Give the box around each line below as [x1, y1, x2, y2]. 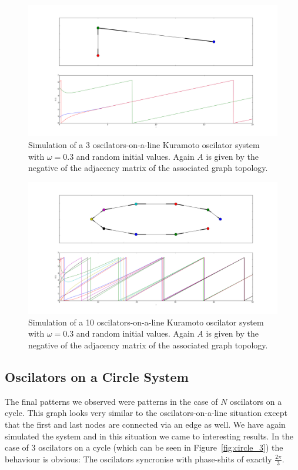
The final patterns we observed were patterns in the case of [5, 395, 218, 407]
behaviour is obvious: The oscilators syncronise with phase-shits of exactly [5, 452, 272, 465]
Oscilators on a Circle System [5, 367, 189, 385]
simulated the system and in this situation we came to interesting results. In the [5, 429, 294, 442]
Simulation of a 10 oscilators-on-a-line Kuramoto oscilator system [28, 315, 264, 328]
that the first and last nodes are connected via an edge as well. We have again [5, 418, 286, 430]
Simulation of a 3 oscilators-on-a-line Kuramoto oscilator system [28, 139, 260, 151]
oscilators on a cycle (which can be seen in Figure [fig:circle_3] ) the [38, 441, 283, 454]
